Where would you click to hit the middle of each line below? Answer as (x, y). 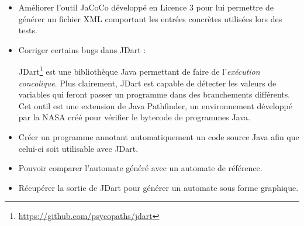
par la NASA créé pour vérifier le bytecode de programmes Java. (134, 117)
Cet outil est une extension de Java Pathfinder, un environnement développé (155, 105)
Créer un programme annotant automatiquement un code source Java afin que (159, 137)
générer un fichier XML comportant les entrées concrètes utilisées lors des (150, 18)
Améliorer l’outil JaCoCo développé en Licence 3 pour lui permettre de (146, 7)
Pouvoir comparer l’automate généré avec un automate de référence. (140, 168)
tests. (28, 30)
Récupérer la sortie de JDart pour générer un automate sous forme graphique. (158, 187)
